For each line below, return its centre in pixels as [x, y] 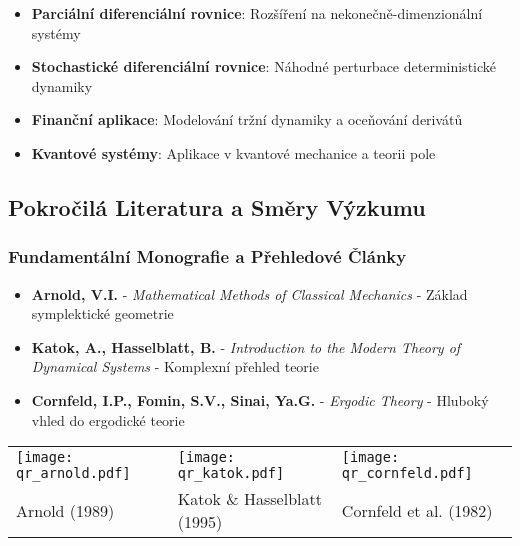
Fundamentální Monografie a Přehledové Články [207, 256]
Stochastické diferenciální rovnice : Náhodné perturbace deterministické [264, 66]
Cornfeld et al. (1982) [417, 510]
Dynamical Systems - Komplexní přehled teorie [175, 366]
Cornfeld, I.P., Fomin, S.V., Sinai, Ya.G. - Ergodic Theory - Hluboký [260, 399]
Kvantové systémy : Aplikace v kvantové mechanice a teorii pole [233, 152]
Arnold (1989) [65, 510]
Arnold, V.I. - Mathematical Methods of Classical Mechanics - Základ [249, 293]
